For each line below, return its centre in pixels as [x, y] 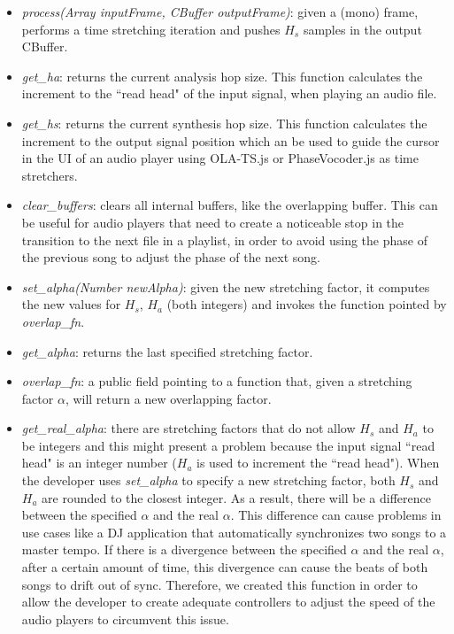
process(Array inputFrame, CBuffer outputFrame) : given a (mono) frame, [220, 12]
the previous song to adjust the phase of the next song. [171, 257]
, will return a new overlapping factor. [168, 398]
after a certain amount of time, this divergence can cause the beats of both [225, 567]
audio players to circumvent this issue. [125, 619]
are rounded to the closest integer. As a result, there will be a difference [237, 497]
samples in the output [362, 29]
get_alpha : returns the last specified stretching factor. [167, 351]
